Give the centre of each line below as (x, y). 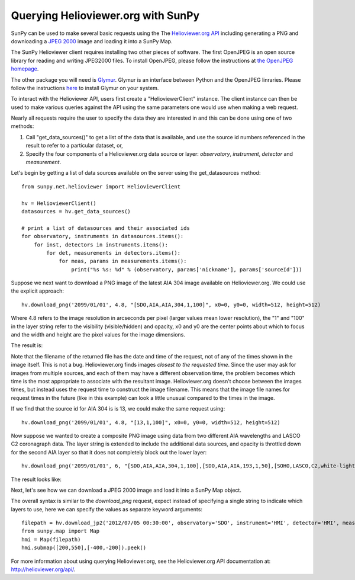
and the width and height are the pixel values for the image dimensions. (98, 335)
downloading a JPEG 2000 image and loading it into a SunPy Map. (92, 41)
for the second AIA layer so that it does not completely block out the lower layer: (109, 452)
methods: (22, 126)
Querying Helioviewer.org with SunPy (105, 15)
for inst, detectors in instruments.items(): (101, 245)
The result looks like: (36, 479)
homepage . (25, 69)
